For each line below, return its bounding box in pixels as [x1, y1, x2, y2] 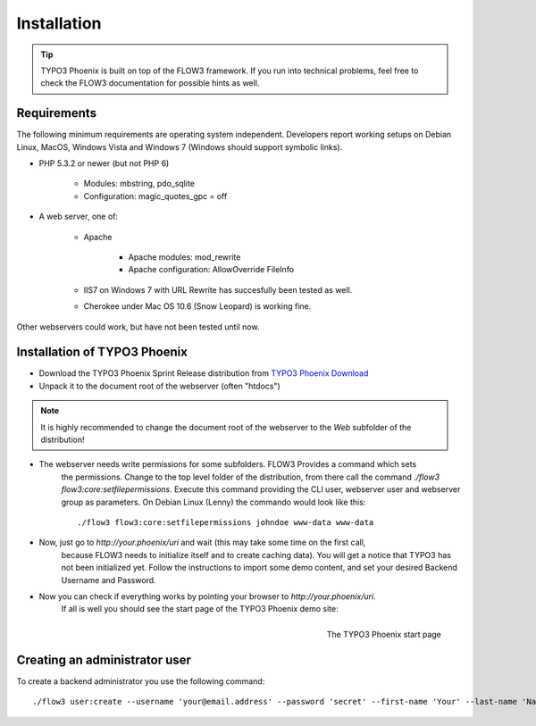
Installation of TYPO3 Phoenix [16, 345, 188, 360]
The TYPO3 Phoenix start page [326, 630, 441, 640]
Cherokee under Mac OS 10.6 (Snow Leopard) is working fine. [83, 301, 312, 312]
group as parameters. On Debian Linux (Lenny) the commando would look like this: [61, 497, 366, 507]
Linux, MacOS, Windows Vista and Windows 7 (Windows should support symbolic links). [16, 141, 343, 152]
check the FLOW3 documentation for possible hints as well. [40, 78, 260, 88]
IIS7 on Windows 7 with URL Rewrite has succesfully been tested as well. [83, 284, 353, 295]
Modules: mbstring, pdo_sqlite [83, 179, 196, 189]
